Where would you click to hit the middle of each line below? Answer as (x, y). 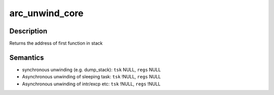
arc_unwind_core (46, 13)
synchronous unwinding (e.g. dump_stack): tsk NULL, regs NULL (91, 69)
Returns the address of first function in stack (56, 43)
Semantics (27, 57)
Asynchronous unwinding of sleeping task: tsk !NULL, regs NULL (92, 77)
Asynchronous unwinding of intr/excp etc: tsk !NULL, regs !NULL (91, 84)
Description (28, 31)
